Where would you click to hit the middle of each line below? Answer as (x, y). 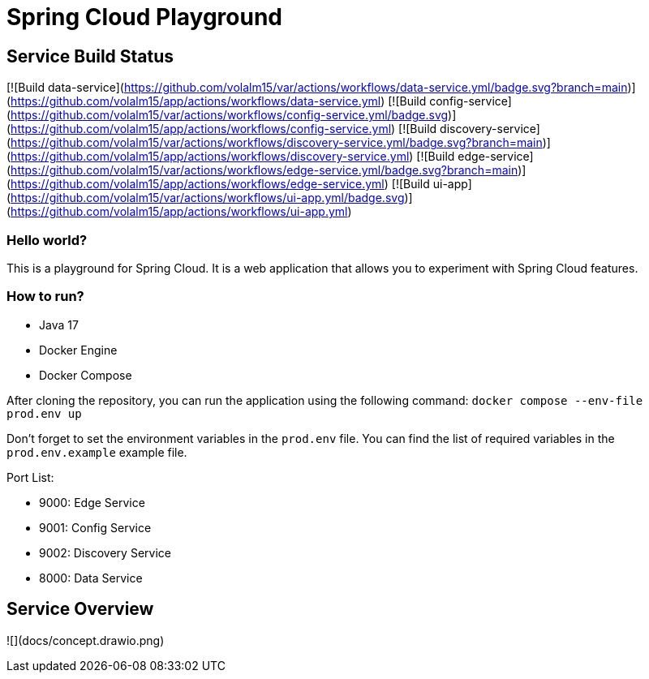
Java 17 (59, 324)
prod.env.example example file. (97, 452)
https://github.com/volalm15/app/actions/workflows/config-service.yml (201, 129)
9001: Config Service (95, 527)
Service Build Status (90, 56)
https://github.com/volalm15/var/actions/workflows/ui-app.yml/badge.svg (208, 198)
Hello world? (47, 240)
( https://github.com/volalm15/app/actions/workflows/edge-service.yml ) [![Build (218, 184)
